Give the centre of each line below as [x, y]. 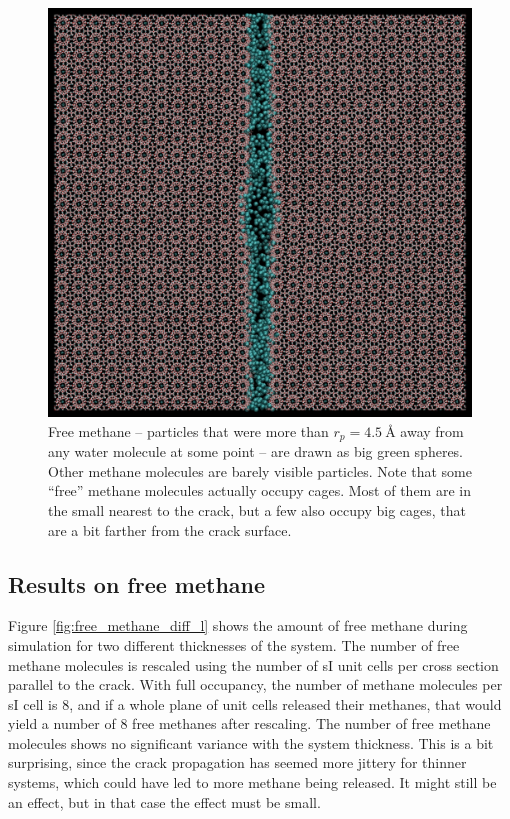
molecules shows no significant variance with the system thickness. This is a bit [251, 742]
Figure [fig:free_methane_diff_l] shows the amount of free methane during [238, 625]
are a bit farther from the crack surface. [170, 529]
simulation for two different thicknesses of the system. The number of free [234, 644]
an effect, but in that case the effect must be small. [164, 801]
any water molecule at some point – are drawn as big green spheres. [256, 451]
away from [432, 430]
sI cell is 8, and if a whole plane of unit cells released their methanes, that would [255, 703]
